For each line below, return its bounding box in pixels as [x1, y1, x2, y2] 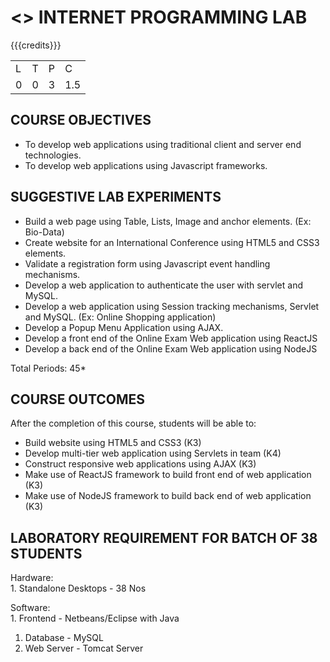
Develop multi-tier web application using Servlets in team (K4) [24, 447, 282, 460]
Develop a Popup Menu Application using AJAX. [24, 321, 224, 333]
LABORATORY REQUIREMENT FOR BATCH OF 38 [10, 529, 318, 546]
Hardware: [10, 572, 54, 584]
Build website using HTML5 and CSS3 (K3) [24, 437, 202, 449]
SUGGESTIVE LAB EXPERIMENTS [10, 189, 222, 206]
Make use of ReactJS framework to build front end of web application [24, 469, 312, 481]
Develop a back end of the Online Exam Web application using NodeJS [24, 342, 318, 355]
